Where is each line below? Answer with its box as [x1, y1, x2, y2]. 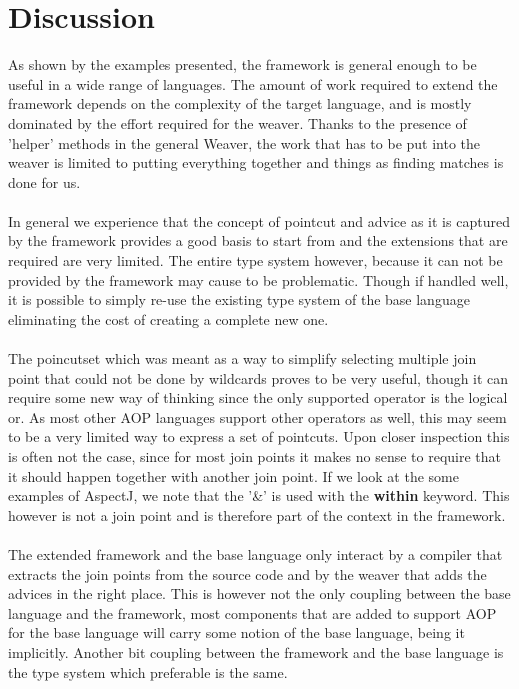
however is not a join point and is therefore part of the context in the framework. [8, 504, 506, 525]
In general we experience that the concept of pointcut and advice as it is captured [8, 210, 510, 231]
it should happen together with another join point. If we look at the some [8, 465, 459, 486]
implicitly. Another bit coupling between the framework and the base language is [8, 641, 504, 662]
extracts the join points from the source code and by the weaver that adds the [8, 563, 487, 584]
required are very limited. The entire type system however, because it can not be [8, 250, 503, 271]
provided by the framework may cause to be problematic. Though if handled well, [8, 269, 509, 290]
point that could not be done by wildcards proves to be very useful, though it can [8, 367, 509, 388]
